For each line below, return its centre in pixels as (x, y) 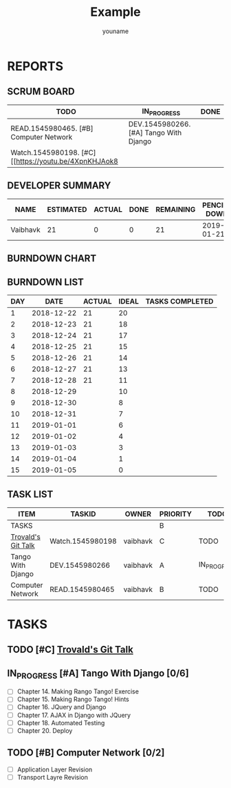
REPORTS (35, 66)
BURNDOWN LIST (46, 282)
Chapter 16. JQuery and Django (62, 707)
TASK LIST (30, 494)
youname (115, 31)
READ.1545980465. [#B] (52, 128)
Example (115, 12)
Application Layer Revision (55, 769)
